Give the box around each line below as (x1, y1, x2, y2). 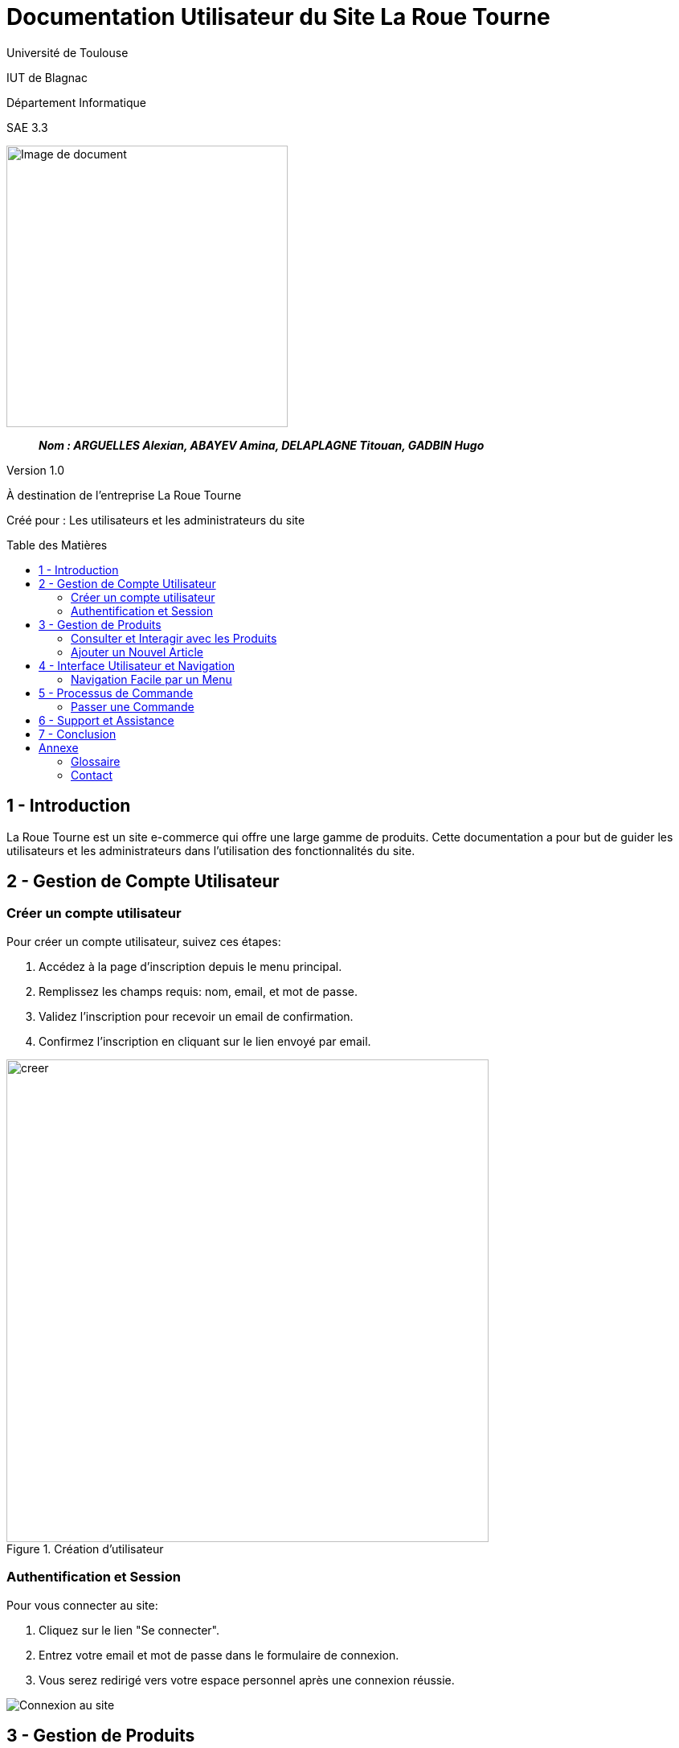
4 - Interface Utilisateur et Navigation (39, 658, 235, 672)
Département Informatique (6, 95, 146, 109)
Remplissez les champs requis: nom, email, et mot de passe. (39, 984, 358, 998)
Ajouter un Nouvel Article (71, 644, 203, 659)
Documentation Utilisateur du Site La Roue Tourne (6, 3, 550, 31)
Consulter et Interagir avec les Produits (71, 631, 277, 645)
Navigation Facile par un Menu (71, 672, 232, 686)
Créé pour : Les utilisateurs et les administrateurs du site (6, 512, 305, 527)
